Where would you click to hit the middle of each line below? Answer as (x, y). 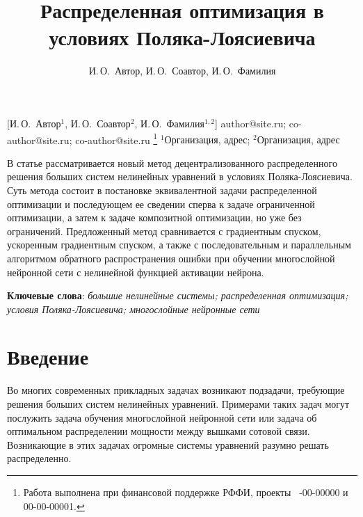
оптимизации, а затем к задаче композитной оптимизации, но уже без (154, 217)
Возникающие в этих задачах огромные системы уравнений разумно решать (168, 444)
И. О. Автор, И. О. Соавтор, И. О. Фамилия (182, 71)
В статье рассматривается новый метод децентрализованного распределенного (172, 162)
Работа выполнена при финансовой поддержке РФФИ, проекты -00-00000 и (186, 492)
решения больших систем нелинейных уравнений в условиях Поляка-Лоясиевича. (180, 176)
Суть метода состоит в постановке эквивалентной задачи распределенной (162, 190)
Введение (48, 357)
